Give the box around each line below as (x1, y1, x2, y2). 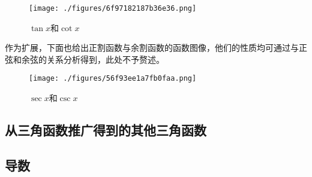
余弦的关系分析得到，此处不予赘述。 (21, 53, 164, 65)
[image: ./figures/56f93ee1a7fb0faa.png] (29, 74, 197, 83)
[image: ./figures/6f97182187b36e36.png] (29, 4, 197, 13)
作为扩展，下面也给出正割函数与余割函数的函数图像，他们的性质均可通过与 (5, 41, 299, 54)
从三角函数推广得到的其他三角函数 (5, 121, 206, 139)
